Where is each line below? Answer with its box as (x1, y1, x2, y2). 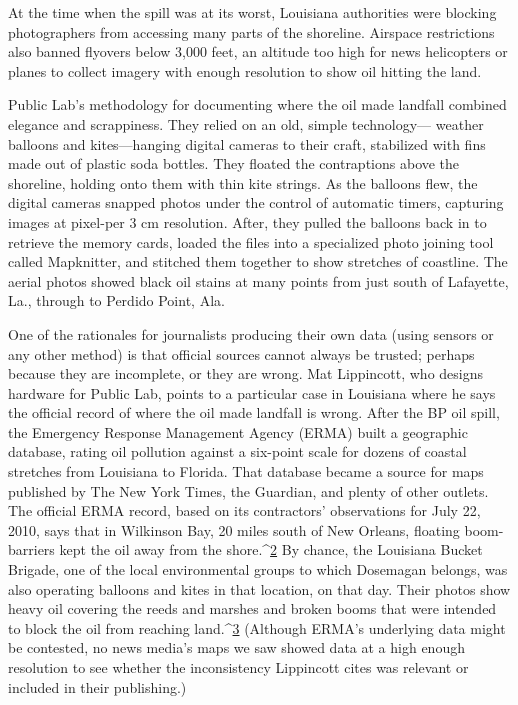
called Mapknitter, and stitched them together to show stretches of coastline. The (8, 251, 508, 272)
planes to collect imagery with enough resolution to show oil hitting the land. (8, 60, 482, 81)
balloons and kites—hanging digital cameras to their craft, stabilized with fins (8, 133, 486, 154)
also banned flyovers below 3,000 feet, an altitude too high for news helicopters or (8, 41, 508, 62)
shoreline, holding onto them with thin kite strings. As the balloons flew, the (8, 172, 478, 193)
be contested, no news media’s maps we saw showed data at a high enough (8, 637, 465, 658)
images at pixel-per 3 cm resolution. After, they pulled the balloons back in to (8, 211, 487, 232)
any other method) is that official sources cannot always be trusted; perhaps (8, 343, 475, 364)
